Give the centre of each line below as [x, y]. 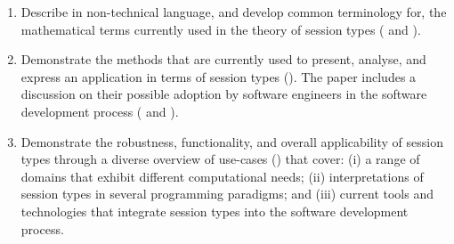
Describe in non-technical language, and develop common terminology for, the [234, 12]
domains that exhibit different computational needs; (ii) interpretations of [222, 176]
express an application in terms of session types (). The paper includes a [219, 76]
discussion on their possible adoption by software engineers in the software [224, 94]
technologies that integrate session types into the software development [215, 211]
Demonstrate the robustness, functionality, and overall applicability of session [232, 141]
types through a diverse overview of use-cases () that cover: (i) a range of [220, 159]
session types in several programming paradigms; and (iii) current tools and [227, 194]
